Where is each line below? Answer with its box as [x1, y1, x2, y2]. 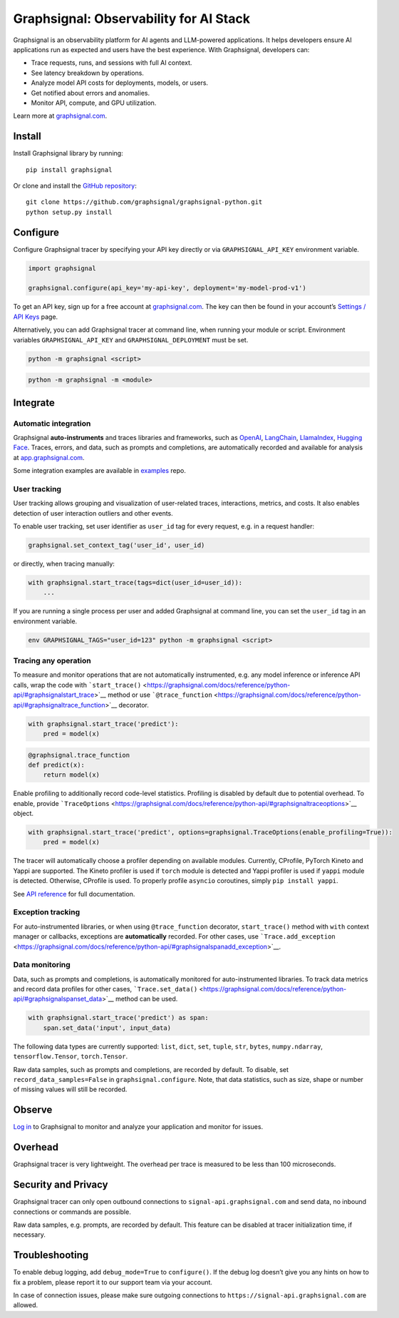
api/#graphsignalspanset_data [13, 995, 103, 1003]
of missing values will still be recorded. [13, 1085, 128, 1094]
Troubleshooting [13, 1249, 89, 1262]
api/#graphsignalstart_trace [13, 690, 95, 699]
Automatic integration [13, 418, 91, 428]
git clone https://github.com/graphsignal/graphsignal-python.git [26, 198, 263, 206]
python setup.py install [26, 208, 113, 216]
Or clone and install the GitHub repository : [13, 181, 137, 190]
